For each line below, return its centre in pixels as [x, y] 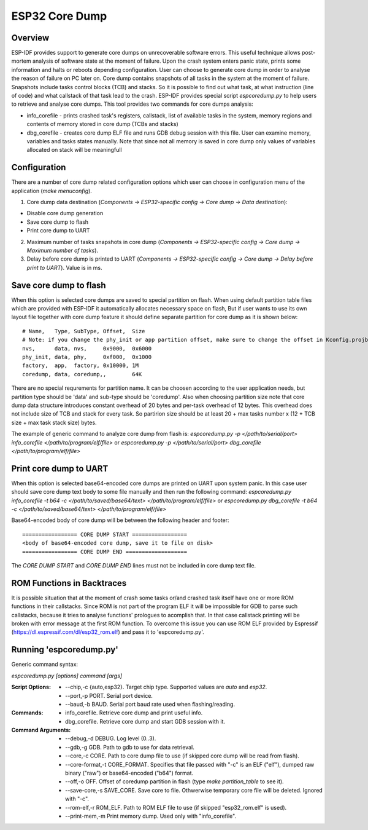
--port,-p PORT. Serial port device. [109, 695]
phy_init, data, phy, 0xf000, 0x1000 [87, 357]
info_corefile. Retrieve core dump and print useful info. [134, 713]
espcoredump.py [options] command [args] [67, 676]
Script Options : [31, 687]
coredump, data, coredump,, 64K [82, 374]
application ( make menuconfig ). [52, 191]
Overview [30, 38]
